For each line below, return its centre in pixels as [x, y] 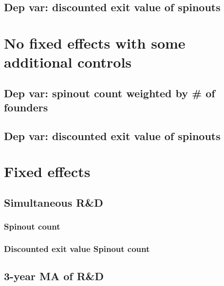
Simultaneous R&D [54, 203]
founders [26, 107]
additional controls [68, 62]
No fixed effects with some [95, 43]
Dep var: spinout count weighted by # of [110, 93]
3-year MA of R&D [54, 276]
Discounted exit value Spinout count [77, 249]
